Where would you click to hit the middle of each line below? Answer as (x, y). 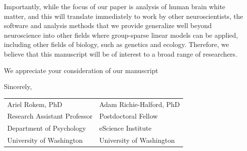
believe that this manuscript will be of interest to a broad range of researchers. (121, 53)
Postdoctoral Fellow (128, 116)
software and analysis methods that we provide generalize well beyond (108, 25)
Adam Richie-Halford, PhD (139, 104)
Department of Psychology (47, 128)
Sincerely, (18, 86)
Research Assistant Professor (50, 116)
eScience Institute (125, 128)
